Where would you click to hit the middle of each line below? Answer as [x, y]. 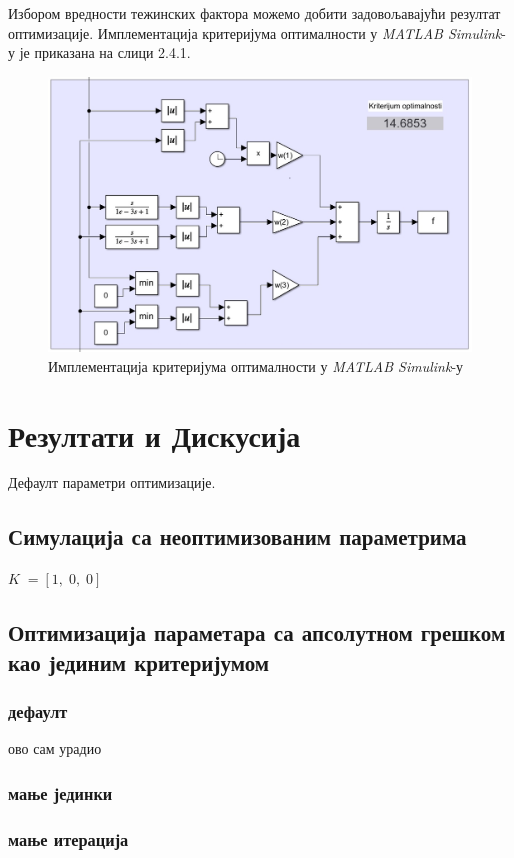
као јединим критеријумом [139, 661]
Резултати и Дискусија [154, 434]
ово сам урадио [55, 748]
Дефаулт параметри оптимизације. [112, 482]
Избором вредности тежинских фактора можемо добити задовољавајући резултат [254, 13]
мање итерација [68, 838]
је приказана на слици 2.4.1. [105, 52]
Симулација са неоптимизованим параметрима [237, 536]
